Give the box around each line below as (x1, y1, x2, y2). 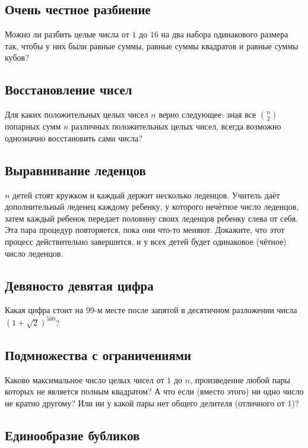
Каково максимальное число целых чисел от (5, 373, 164, 386)
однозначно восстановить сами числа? (5, 131, 142, 144)
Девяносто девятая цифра (5, 276, 154, 294)
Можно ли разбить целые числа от (5, 28, 129, 40)
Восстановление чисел (5, 80, 132, 99)
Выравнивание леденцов (5, 160, 146, 179)
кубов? (5, 51, 29, 64)
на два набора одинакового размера (161, 28, 288, 40)
